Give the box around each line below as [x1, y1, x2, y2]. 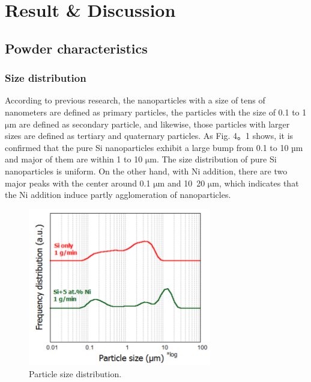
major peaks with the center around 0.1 [5, 176, 151, 189]
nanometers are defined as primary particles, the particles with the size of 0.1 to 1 [5, 105, 307, 118]
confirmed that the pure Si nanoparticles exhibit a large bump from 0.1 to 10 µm [5, 141, 303, 153]
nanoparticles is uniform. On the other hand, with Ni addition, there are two [5, 164, 288, 177]
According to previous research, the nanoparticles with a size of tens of [5, 94, 265, 106]
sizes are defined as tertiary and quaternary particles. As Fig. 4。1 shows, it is [5, 129, 294, 142]
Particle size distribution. [29, 367, 122, 380]
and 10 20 [167, 176, 205, 189]
